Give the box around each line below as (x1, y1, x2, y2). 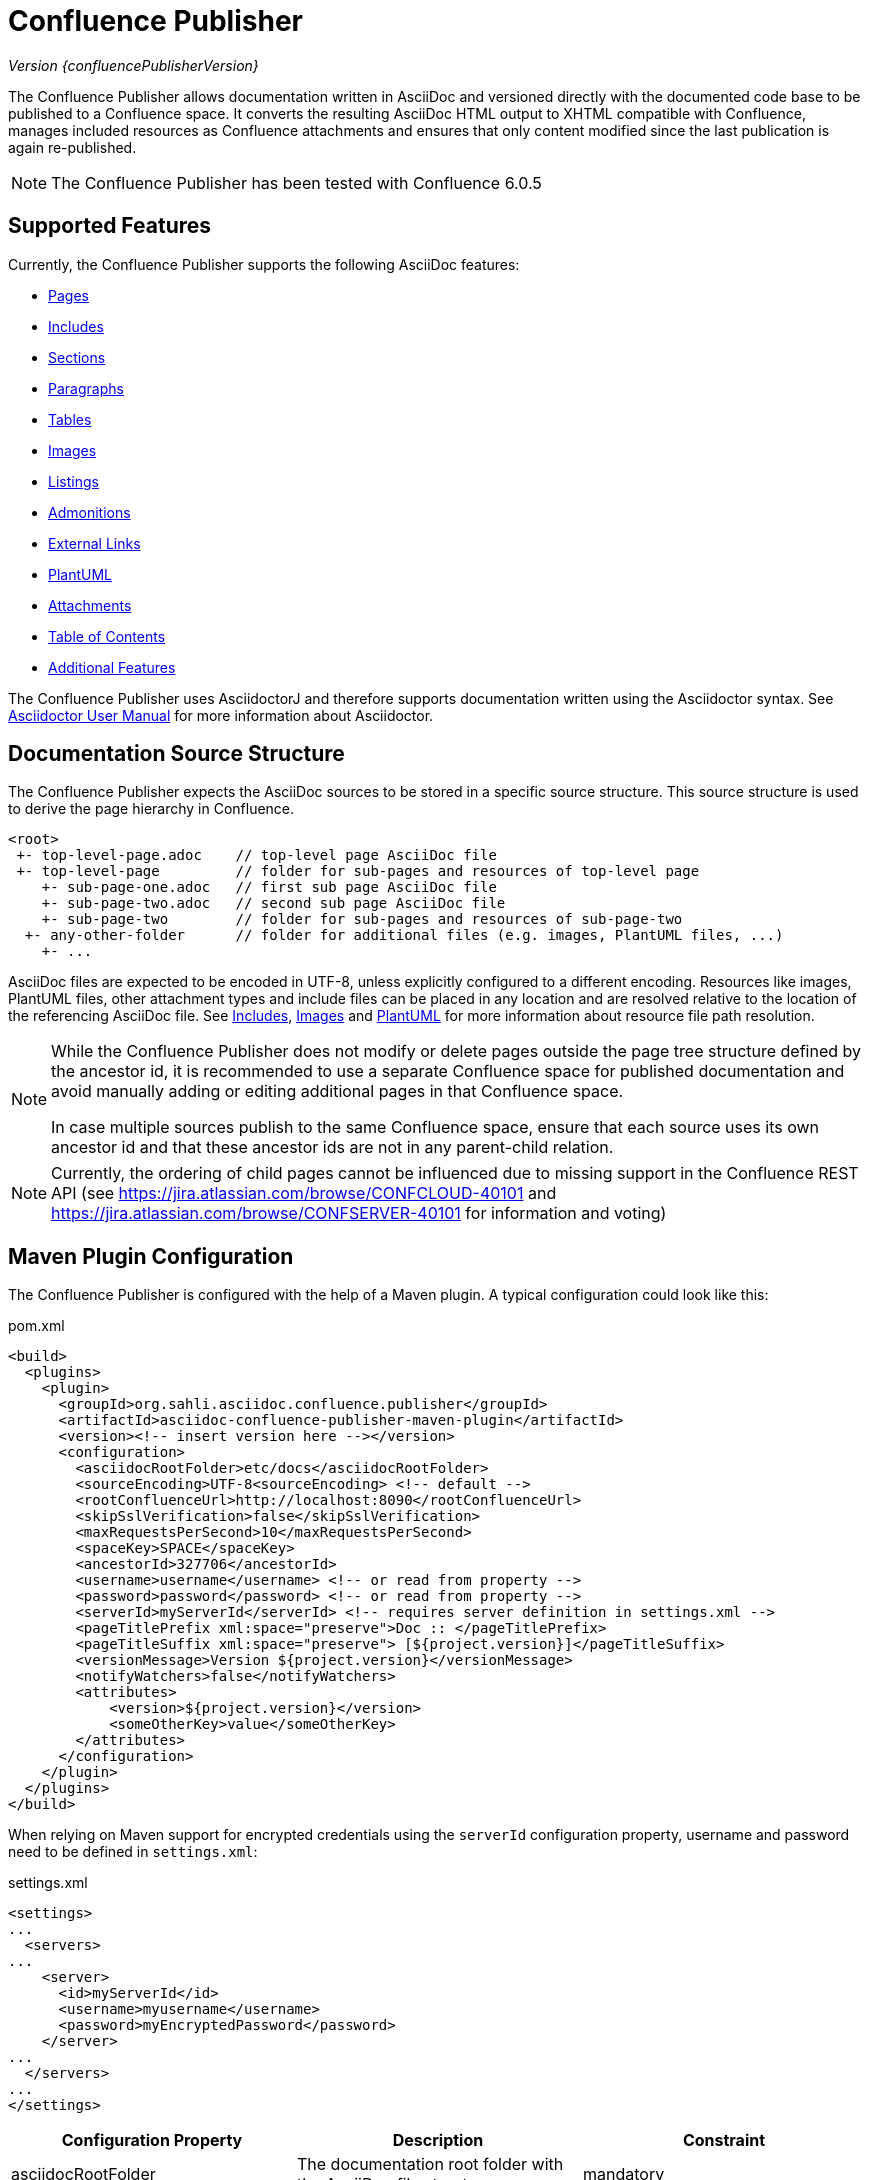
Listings (48, 472, 99, 490)
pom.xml (8, 1317, 65, 1335)
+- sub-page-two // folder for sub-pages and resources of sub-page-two (41, 911, 683, 928)
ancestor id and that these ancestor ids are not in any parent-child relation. (51, 1137, 614, 1158)
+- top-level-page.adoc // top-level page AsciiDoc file (16, 847, 497, 864)
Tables (48, 410, 92, 428)
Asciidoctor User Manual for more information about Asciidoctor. (8, 706, 434, 724)
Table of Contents (48, 627, 166, 645)
